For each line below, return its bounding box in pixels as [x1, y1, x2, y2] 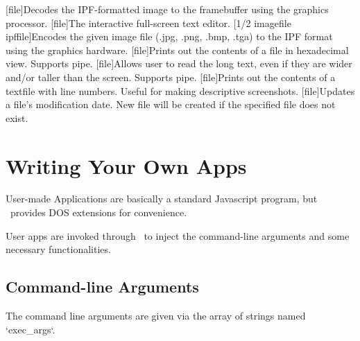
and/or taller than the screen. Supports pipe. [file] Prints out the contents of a [6, 69, 336, 84]
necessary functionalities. [6, 242, 111, 256]
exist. [6, 110, 28, 125]
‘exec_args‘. [6, 322, 55, 336]
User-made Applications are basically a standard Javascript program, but [6, 191, 318, 206]
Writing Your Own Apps [6, 151, 247, 180]
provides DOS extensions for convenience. [10, 205, 187, 220]
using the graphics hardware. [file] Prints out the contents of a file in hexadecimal [6, 42, 349, 57]
